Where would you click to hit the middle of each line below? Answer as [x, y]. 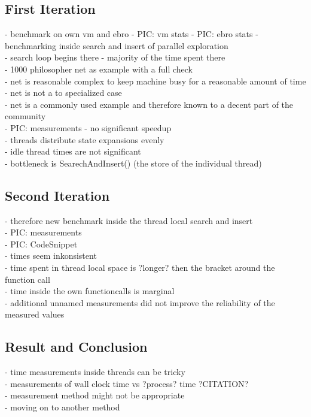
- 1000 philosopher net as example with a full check [99, 69]
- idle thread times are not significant [73, 151]
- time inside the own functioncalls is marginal [90, 291]
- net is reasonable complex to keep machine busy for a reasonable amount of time [155, 81]
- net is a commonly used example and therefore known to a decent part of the [149, 104]
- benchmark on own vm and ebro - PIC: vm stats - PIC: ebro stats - [132, 34]
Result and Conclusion [76, 347]
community [25, 116]
